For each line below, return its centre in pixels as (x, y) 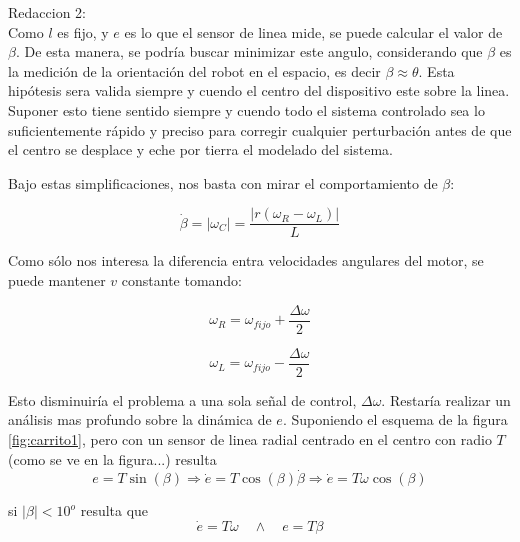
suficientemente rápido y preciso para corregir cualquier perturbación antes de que (260, 129)
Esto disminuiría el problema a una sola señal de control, (182, 399)
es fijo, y (83, 31)
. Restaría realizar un (446, 399)
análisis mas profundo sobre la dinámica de (140, 419)
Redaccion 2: (47, 12)
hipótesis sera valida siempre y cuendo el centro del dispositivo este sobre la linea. (259, 90)
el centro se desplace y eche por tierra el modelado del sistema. (200, 149)
